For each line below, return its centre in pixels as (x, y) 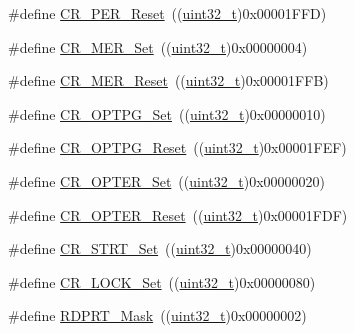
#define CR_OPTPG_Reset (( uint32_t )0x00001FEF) (177, 147)
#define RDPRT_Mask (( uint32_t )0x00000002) (157, 315)
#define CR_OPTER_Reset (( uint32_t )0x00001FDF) (178, 214)
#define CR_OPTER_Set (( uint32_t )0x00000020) (167, 180)
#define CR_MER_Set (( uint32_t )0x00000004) (158, 46)
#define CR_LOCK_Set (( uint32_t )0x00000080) (162, 281)
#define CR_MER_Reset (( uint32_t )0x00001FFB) (168, 80)
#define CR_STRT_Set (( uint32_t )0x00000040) (160, 248)
